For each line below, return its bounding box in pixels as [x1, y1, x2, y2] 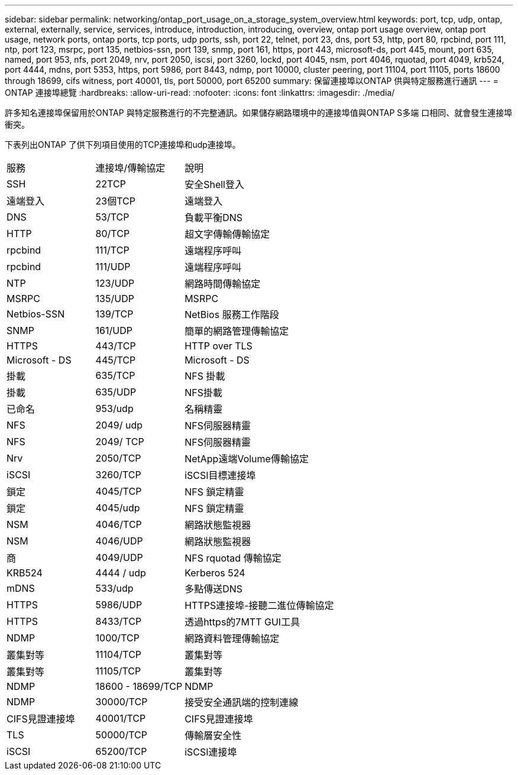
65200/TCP [95, 745, 147, 757]
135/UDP [95, 293, 134, 304]
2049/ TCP [95, 436, 144, 448]
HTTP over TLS [184, 340, 252, 352]
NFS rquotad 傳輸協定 [184, 552, 281, 564]
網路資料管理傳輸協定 [184, 633, 280, 644]
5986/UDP [95, 599, 143, 611]
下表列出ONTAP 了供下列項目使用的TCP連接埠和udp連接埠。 [5, 140, 241, 150]
